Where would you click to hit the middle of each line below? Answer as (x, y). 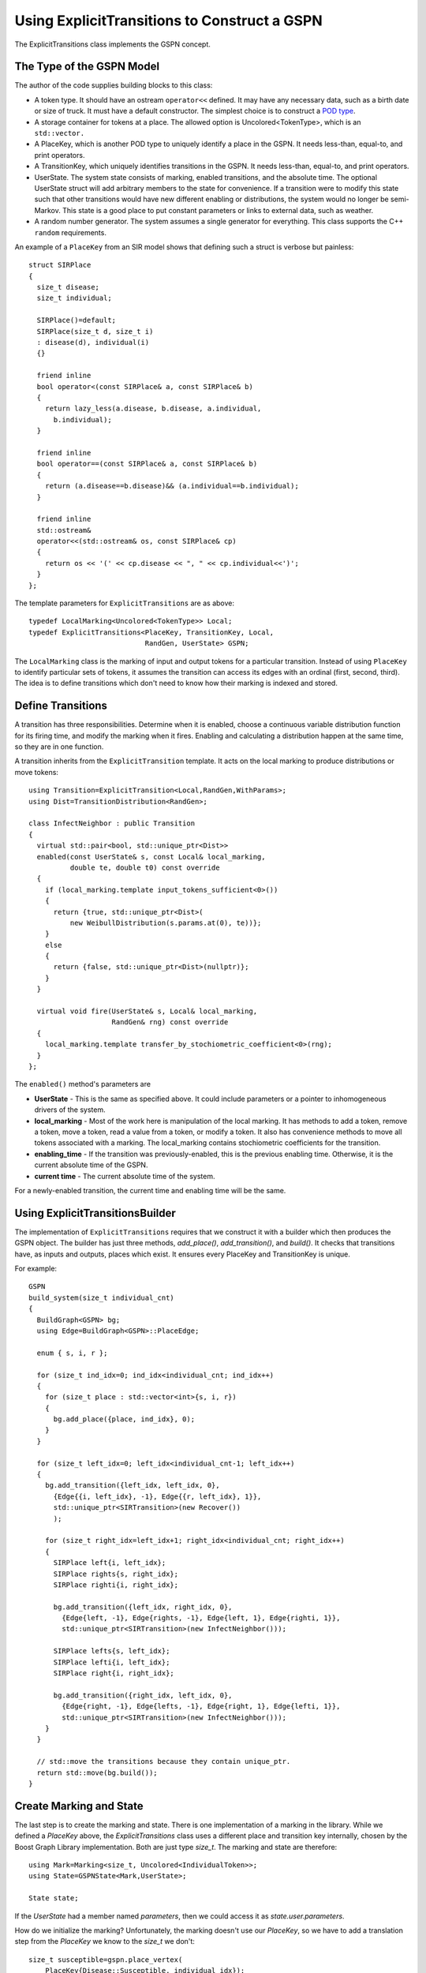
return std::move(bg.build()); (97, 1773)
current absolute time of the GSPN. (91, 1165)
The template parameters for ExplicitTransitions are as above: (124, 603)
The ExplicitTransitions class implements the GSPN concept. (112, 44)
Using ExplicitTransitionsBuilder (95, 1213)
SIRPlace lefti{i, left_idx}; (112, 1662)
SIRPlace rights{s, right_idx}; (116, 1574)
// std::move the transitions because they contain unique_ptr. (164, 1761)
